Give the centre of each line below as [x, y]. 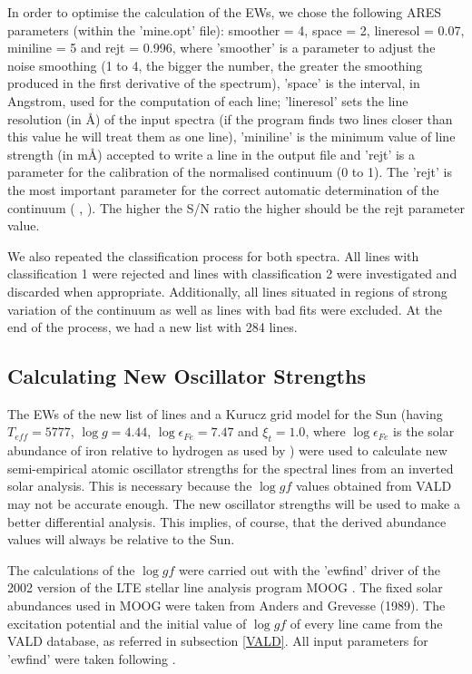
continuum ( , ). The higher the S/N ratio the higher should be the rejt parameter [236, 207]
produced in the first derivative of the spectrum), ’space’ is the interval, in [214, 83]
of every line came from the [366, 623]
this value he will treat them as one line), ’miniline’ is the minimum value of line [231, 137]
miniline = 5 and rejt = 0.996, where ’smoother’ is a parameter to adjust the [221, 48]
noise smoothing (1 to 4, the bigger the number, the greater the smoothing [215, 65]
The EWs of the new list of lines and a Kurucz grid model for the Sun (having [225, 413]
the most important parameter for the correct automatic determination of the [223, 189]
